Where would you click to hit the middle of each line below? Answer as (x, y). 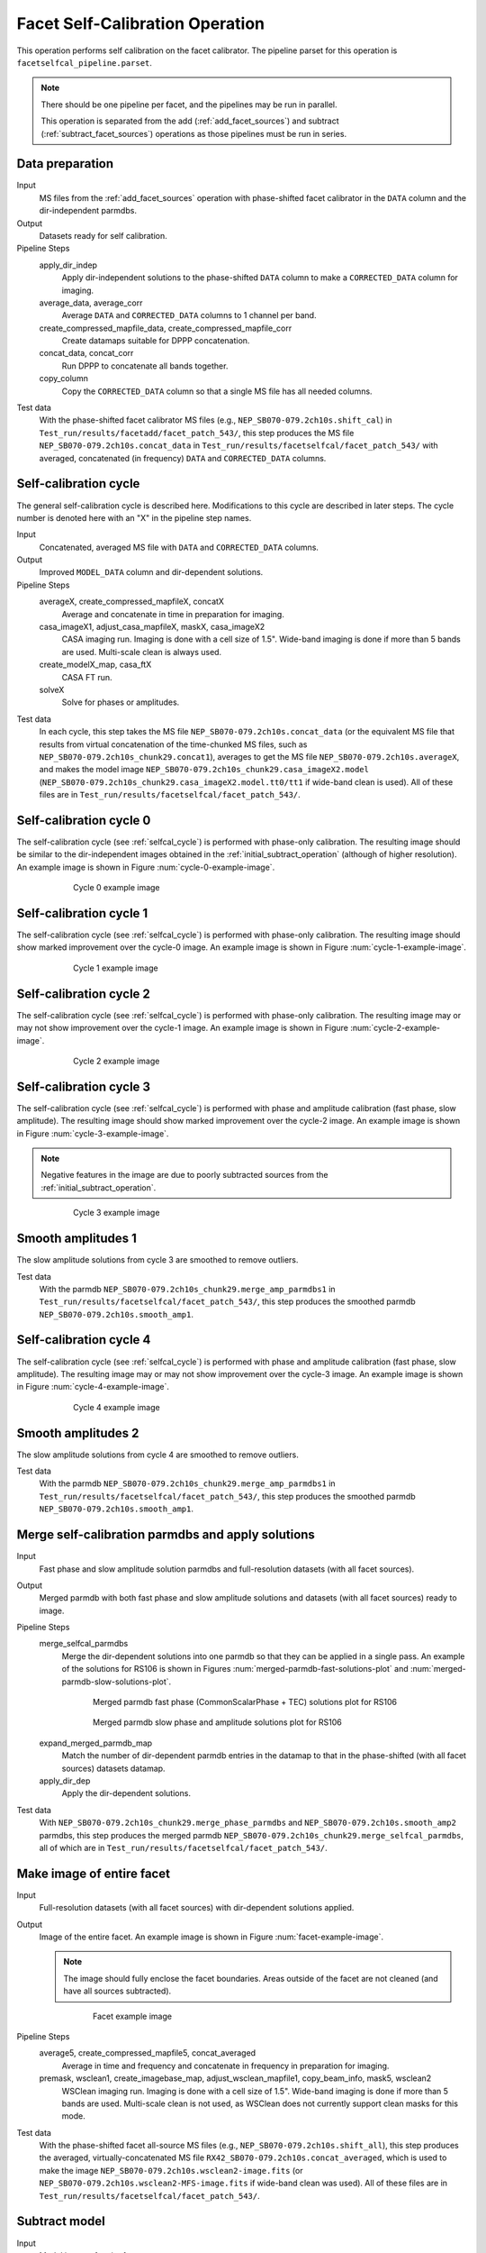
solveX (52, 689)
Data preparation (65, 164)
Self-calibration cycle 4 (84, 1340)
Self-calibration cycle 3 (84, 1086)
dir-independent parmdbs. (88, 211)
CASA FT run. (87, 677)
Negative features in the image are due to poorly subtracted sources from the (184, 1175)
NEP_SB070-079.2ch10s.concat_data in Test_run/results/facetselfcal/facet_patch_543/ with (238, 445)
